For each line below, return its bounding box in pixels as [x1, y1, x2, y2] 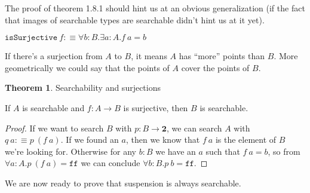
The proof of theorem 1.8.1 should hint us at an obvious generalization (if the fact [5, 2, 305, 14]
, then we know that [125, 133, 200, 146]
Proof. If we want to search [5, 121, 104, 134]
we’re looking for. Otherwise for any [5, 145, 136, 157]
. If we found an [60, 133, 119, 146]
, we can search [166, 121, 222, 134]
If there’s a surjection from [5, 50, 103, 62]
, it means [131, 50, 167, 62]
